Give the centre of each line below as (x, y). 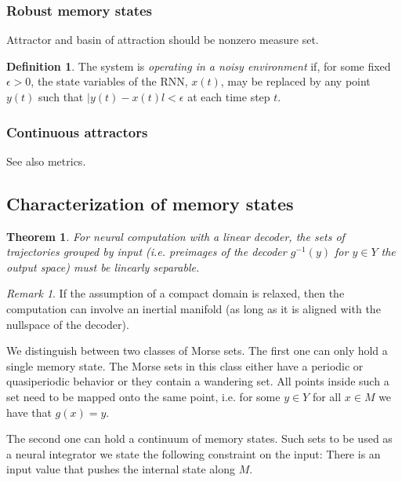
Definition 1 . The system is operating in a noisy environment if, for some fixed (199, 66)
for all (327, 396)
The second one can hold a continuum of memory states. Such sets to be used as (199, 438)
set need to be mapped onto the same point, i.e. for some (143, 396)
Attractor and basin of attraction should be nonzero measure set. (163, 40)
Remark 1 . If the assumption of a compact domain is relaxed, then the (176, 293)
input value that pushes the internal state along (121, 469)
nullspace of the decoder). (68, 324)
